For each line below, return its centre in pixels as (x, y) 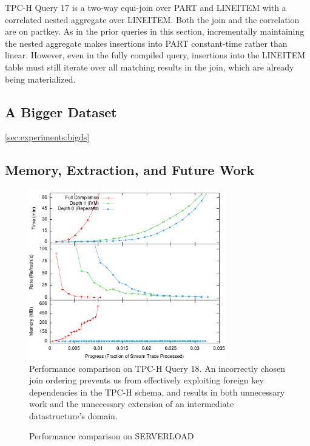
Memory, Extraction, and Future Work (130, 170)
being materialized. (40, 79)
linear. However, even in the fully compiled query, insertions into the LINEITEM (155, 55)
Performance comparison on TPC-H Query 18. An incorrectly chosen (157, 368)
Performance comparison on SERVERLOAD (112, 436)
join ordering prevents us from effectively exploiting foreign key (147, 380)
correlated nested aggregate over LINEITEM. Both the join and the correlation (152, 19)
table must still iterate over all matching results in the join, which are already (150, 67)
